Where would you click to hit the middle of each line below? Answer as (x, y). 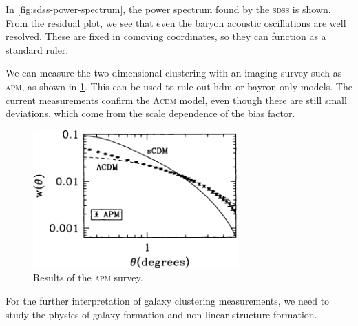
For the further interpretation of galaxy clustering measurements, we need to (168, 301)
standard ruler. (37, 49)
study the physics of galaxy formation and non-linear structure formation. (161, 314)
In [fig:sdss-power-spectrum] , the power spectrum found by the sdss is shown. (168, 9)
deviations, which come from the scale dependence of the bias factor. (150, 113)
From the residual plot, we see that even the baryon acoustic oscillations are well (176, 22)
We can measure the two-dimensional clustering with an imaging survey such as (174, 73)
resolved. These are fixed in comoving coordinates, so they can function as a (166, 36)
